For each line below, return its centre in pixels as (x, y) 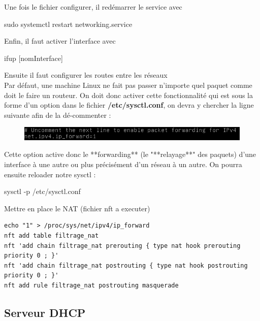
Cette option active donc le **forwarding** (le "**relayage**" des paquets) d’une (130, 154)
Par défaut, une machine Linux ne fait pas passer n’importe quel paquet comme (128, 85)
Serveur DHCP (45, 312)
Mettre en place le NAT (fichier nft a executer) (77, 208)
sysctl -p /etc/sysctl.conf (42, 191)
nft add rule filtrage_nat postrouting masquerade (91, 285)
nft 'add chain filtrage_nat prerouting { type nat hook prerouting (122, 246)
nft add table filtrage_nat (52, 235)
